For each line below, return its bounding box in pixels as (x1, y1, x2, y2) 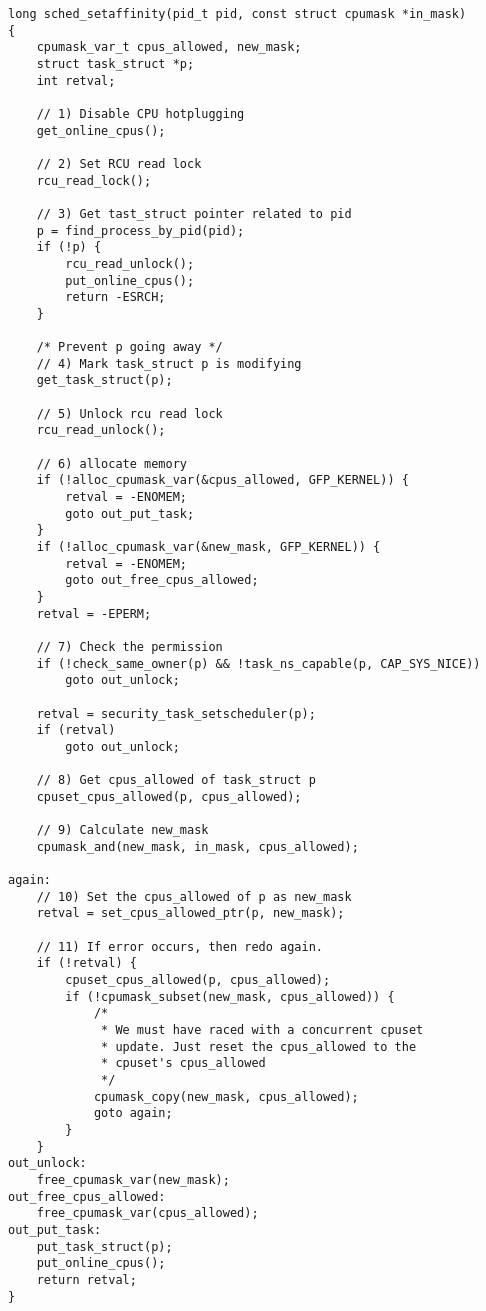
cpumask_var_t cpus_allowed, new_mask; (36, 40, 302, 55)
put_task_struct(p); (36, 1239, 173, 1254)
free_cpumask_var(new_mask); (36, 1172, 230, 1187)
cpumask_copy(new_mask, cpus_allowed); (93, 1089, 359, 1104)
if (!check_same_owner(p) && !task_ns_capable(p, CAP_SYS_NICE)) (36, 656, 481, 671)
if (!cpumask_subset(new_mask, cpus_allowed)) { (65, 989, 395, 1004)
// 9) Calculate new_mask (36, 823, 209, 838)
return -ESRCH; (65, 290, 166, 305)
